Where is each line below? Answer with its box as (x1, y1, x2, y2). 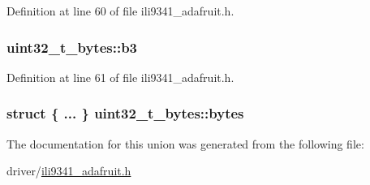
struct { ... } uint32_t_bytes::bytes (6, 103, 244, 123)
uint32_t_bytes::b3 (6, 37, 137, 57)
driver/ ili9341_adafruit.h (6, 162, 131, 179)
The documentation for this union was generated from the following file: (6, 135, 364, 152)
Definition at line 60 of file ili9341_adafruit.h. (6, 2, 234, 19)
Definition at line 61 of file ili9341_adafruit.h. (6, 68, 234, 85)
